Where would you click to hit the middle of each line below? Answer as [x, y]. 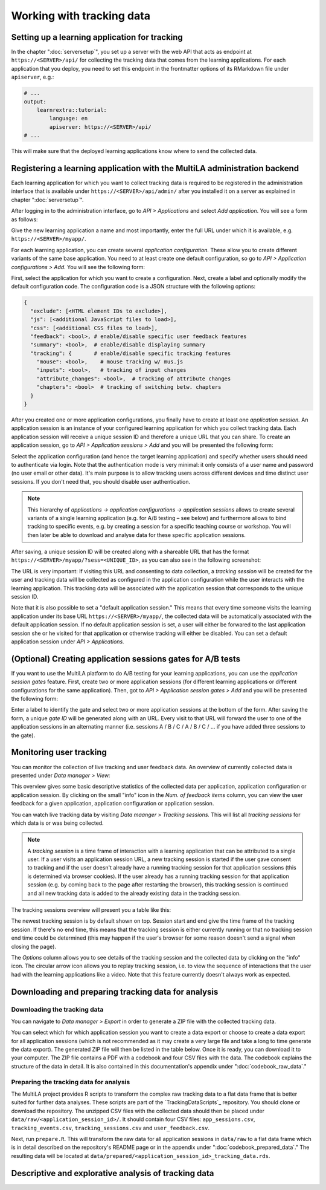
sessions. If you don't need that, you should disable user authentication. [101, 481]
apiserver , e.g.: [33, 77]
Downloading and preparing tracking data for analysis [115, 992]
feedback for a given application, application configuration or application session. [113, 804]
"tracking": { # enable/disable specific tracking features [131, 353]
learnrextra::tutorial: [72, 110]
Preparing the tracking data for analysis [71, 1082]
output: [35, 102]
